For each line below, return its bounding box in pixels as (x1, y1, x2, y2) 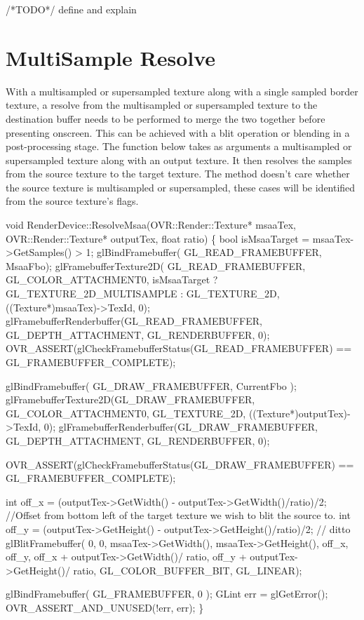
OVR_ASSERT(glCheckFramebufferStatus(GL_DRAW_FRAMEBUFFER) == (6, 457, 354, 471)
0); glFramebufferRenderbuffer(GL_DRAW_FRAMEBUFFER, (43, 419, 318, 434)
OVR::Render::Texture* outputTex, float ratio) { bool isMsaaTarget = (6, 231, 310, 245)
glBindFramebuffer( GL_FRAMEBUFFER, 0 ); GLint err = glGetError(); (6, 586, 328, 601)
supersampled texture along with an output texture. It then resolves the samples (6, 152, 352, 167)
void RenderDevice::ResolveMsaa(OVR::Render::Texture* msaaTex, (6, 217, 296, 232)
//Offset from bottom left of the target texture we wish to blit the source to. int (6, 508, 351, 523)
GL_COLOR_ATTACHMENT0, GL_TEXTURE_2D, (6, 405, 246, 420)
